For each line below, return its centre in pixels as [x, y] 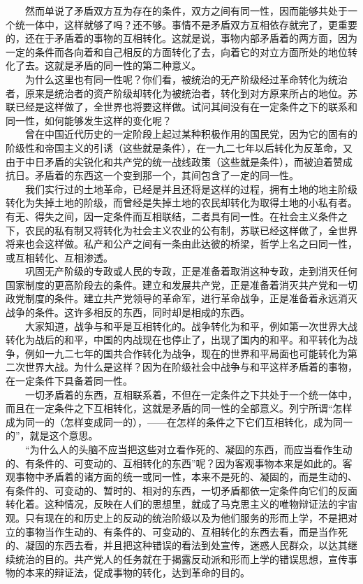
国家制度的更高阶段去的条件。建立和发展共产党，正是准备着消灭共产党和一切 [181, 284]
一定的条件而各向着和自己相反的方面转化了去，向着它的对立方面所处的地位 [177, 51]
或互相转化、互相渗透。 [59, 257]
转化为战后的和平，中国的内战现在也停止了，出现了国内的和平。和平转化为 [177, 340]
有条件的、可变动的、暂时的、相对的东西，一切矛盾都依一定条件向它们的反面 [181, 490]
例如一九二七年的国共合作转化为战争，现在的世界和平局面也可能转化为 [186, 353]
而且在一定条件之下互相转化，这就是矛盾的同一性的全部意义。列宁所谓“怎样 [179, 408]
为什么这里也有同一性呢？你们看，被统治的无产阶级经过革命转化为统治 [186, 79]
